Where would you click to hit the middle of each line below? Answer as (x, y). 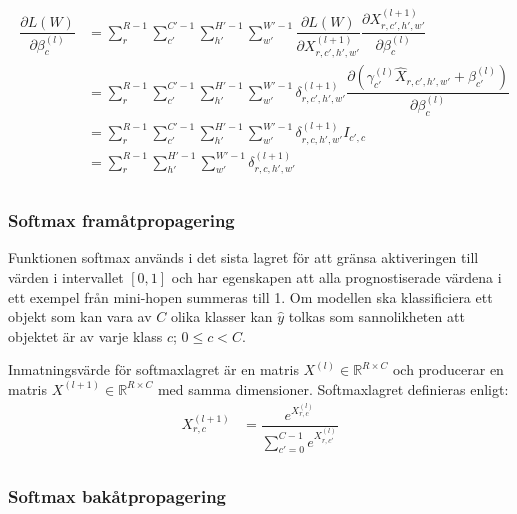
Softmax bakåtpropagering (117, 496)
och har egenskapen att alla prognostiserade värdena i (336, 276)
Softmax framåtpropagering (121, 220)
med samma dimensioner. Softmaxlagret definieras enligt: (333, 388)
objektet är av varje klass (85, 335)
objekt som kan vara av (80, 316)
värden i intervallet (66, 276)
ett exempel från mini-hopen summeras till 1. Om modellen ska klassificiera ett (250, 296)
